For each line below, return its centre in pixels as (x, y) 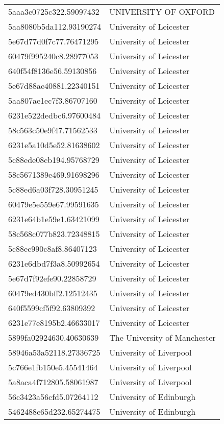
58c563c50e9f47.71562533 (53, 130)
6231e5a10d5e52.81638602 (54, 145)
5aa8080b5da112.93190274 (55, 26)
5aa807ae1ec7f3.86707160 (53, 100)
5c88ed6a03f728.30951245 (53, 189)
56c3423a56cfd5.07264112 (53, 397)
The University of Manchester (163, 337)
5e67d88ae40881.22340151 (54, 86)
